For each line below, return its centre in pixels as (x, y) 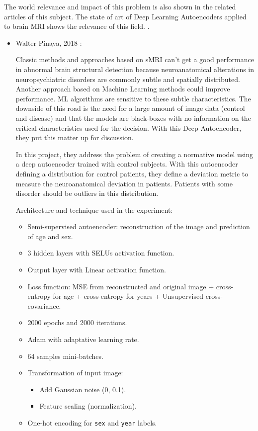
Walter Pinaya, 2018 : (49, 43)
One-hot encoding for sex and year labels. (92, 423)
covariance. (44, 305)
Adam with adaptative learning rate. (83, 339)
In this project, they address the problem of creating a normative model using (134, 154)
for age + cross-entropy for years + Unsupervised (128, 296)
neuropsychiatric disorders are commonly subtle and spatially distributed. (128, 79)
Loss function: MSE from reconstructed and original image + (121, 286)
